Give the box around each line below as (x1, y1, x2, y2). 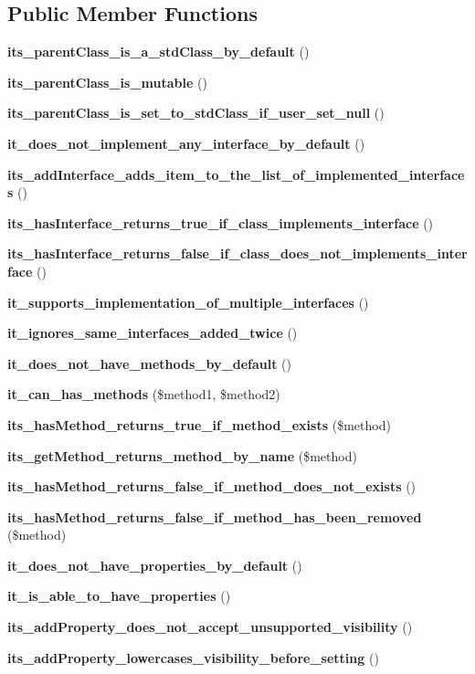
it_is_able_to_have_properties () (7, 586, 231, 606)
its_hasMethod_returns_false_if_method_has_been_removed (7, 507, 422, 526)
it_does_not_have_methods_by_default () (7, 353, 291, 373)
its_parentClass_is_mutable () (7, 72, 207, 91)
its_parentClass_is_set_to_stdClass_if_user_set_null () (7, 103, 385, 122)
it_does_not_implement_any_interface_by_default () (7, 133, 365, 153)
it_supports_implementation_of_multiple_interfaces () (7, 292, 369, 311)
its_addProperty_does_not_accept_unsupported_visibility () (7, 617, 413, 637)
